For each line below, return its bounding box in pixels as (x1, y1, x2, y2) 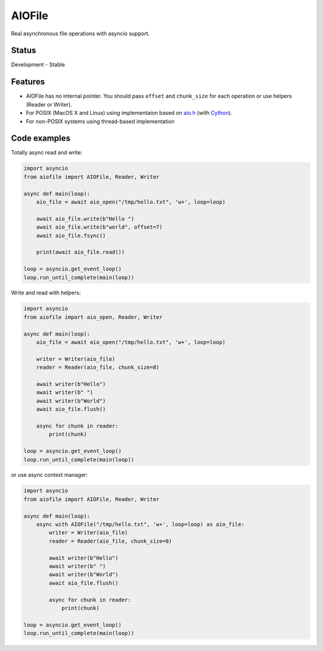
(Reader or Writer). (26, 101, 72, 108)
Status (11, 45, 36, 56)
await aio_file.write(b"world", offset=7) (36, 224, 163, 230)
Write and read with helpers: (11, 289, 81, 296)
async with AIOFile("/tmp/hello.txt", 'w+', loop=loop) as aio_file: (36, 521, 245, 528)
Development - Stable (11, 61, 65, 68)
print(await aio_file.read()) (36, 249, 125, 255)
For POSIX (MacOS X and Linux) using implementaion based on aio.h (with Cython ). (26, 109, 233, 117)
